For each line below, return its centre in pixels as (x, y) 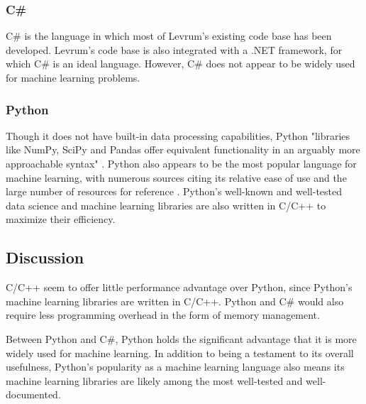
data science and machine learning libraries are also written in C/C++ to (166, 205)
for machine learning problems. (73, 77)
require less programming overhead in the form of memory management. (163, 315)
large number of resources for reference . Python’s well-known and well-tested (174, 191)
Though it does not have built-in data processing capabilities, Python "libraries (178, 135)
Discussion (45, 257)
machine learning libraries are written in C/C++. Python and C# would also (175, 301)
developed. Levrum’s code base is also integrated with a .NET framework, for (174, 49)
